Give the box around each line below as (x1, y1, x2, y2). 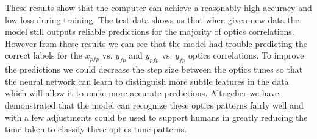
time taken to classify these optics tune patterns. (5, 123, 187, 135)
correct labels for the (5, 49, 82, 62)
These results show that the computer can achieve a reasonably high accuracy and (5, 1, 312, 13)
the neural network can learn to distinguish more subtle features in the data (5, 74, 289, 87)
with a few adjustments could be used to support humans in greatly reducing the (5, 110, 308, 123)
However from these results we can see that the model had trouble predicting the (5, 37, 307, 49)
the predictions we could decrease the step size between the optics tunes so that (5, 63, 303, 76)
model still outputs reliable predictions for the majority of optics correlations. (5, 25, 294, 38)
